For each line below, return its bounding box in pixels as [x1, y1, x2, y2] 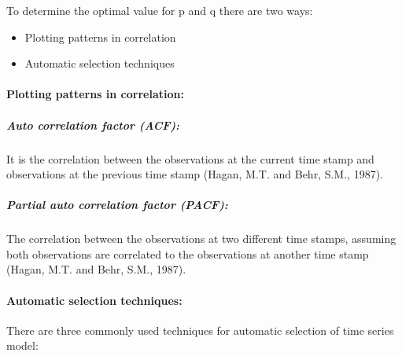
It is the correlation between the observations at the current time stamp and [6, 150, 374, 167]
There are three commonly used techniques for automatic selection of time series [6, 321, 394, 338]
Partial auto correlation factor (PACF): [6, 196, 228, 213]
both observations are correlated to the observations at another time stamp [6, 245, 369, 262]
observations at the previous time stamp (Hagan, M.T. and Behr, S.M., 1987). [6, 166, 383, 182]
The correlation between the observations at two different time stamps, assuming [6, 230, 396, 247]
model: [6, 337, 39, 354]
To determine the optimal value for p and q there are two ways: [6, 2, 313, 18]
